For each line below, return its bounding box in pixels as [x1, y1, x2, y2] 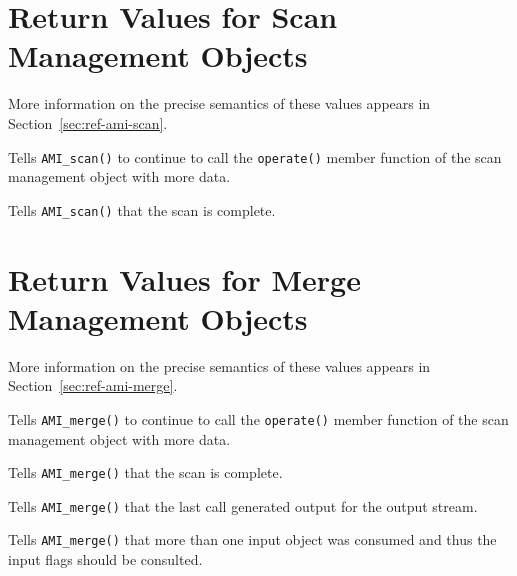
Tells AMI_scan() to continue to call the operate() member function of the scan [8, 146, 502, 167]
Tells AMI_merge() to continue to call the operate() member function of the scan [8, 408, 509, 429]
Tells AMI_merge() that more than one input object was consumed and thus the [8, 529, 497, 550]
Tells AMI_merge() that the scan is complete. [8, 462, 283, 483]
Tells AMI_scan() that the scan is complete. [8, 199, 276, 220]
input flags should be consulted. [8, 549, 203, 570]
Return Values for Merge [8, 258, 361, 299]
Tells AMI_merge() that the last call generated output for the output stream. [8, 495, 478, 516]
